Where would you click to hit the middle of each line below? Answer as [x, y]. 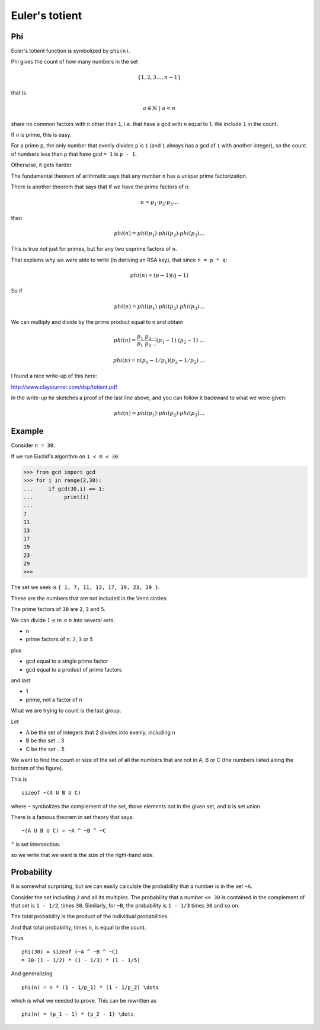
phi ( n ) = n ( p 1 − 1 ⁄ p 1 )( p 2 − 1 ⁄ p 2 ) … [159, 361]
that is [19, 93]
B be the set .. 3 [45, 741]
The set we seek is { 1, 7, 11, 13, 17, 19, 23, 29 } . [85, 587]
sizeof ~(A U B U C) [51, 793]
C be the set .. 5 [45, 749]
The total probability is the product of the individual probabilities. [90, 916]
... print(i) [56, 497]
